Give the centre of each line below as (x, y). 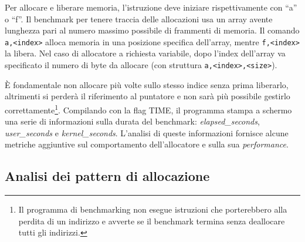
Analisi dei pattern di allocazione (107, 176)
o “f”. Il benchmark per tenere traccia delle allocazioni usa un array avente (139, 19)
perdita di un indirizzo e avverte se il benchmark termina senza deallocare (152, 221)
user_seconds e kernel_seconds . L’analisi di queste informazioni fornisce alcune (147, 132)
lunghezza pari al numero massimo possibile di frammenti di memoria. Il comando (152, 30)
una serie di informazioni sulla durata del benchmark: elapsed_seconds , (132, 121)
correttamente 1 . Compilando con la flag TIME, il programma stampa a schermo (148, 109)
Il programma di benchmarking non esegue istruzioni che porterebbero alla (153, 209)
